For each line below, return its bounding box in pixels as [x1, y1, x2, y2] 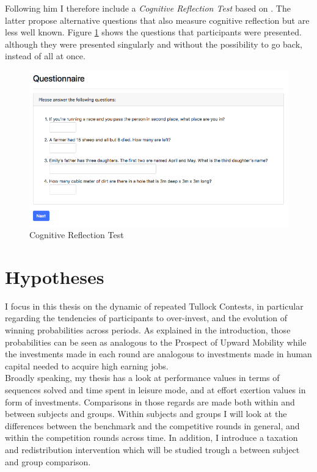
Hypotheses [5, 264, 104, 289]
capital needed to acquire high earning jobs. [5, 359, 169, 372]
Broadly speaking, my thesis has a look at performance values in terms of [5, 371, 280, 384]
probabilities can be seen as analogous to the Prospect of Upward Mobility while [5, 335, 307, 348]
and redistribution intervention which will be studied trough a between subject [5, 443, 300, 456]
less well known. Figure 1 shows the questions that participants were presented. [5, 26, 302, 38]
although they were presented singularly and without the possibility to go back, [5, 37, 302, 50]
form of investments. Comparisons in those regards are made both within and [5, 395, 295, 408]
